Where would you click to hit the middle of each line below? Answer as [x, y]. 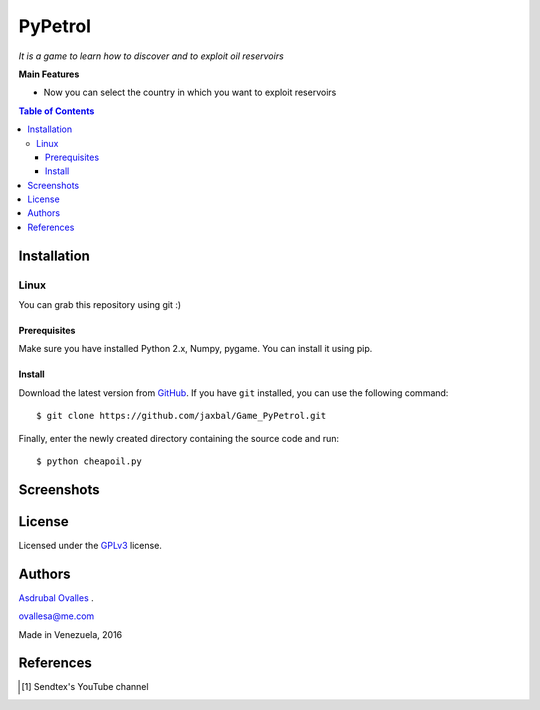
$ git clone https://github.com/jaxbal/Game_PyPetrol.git [181, 416]
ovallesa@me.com [56, 616]
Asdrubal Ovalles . [56, 597]
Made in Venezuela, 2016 [70, 634]
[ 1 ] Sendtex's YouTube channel [85, 687]
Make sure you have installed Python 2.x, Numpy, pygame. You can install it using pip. [195, 349]
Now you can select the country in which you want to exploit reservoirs [190, 92]
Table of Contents [56, 111]
